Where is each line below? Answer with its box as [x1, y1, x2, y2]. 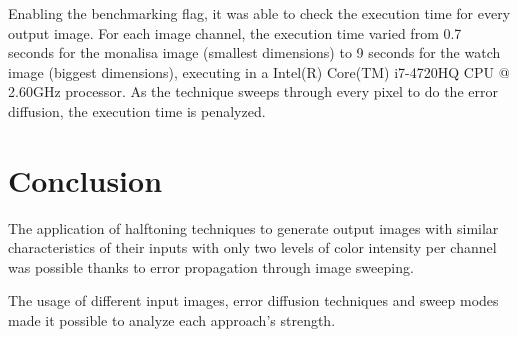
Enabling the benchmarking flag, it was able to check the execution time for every [8, 3, 511, 23]
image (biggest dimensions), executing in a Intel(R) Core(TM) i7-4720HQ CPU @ [8, 61, 510, 82]
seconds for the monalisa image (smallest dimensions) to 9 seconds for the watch [8, 42, 501, 63]
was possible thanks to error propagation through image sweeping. [8, 256, 414, 277]
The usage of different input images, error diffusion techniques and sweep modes [8, 290, 499, 311]
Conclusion [8, 159, 163, 200]
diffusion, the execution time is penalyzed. [8, 100, 266, 121]
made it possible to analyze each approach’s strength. [8, 310, 336, 331]
